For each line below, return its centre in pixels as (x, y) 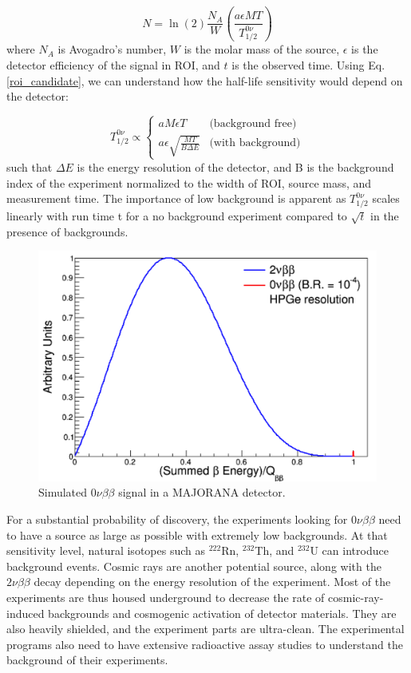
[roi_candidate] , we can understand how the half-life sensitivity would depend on (205, 80)
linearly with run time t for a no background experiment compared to (177, 215)
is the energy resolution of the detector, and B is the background (235, 166)
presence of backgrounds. (67, 231)
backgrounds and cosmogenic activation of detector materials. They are (222, 613)
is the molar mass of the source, (262, 49)
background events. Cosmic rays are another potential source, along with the (194, 566)
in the (385, 215)
